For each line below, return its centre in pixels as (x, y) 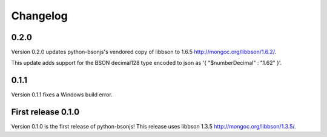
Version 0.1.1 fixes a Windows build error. (62, 95)
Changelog (39, 16)
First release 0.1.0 (45, 112)
